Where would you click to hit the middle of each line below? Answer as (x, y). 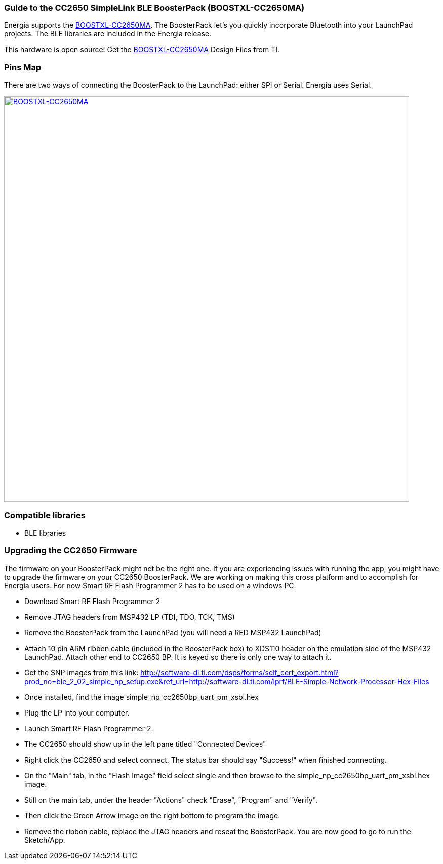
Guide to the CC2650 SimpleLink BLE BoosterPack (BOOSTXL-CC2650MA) (154, 8)
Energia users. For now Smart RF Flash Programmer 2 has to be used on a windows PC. (150, 585)
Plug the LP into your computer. (77, 712)
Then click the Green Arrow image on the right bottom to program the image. (152, 815)
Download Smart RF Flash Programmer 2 (92, 601)
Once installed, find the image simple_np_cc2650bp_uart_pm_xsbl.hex (142, 697)
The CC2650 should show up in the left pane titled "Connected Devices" (145, 744)
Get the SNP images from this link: (82, 672)
